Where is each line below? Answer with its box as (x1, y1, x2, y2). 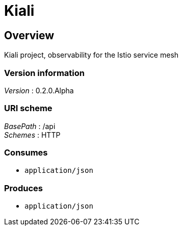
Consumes (4, 147, 48, 158)
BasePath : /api (4, 121, 56, 131)
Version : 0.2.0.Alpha (4, 86, 74, 95)
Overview (4, 29, 55, 42)
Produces (4, 183, 43, 193)
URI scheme (4, 103, 53, 114)
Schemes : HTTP (4, 130, 61, 139)
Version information (4, 67, 85, 78)
